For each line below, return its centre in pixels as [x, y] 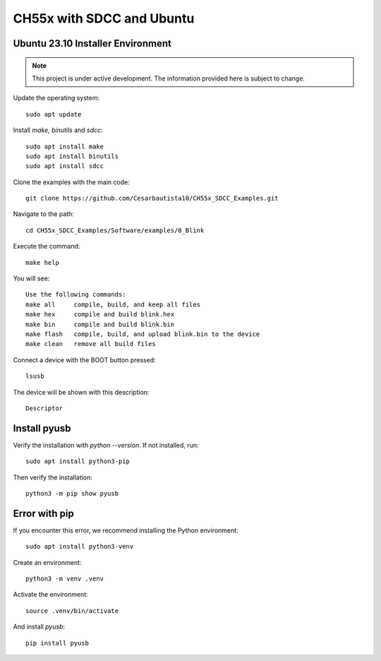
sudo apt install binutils [72, 156]
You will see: [31, 278]
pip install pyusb [58, 643]
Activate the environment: [50, 595]
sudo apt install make [65, 146]
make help [42, 262]
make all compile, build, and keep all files [113, 304]
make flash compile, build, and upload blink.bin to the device [143, 334]
